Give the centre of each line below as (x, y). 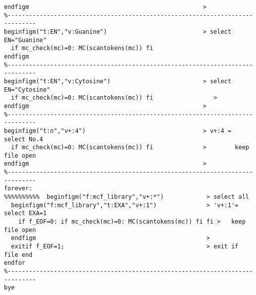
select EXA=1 (25, 213)
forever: (18, 189)
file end (18, 255)
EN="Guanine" (25, 40)
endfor (15, 263)
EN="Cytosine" (27, 89)
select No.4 (24, 139)
